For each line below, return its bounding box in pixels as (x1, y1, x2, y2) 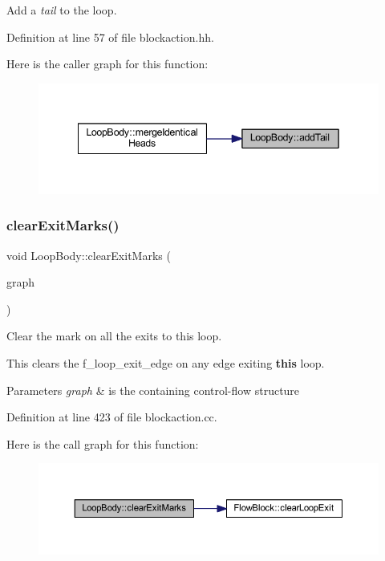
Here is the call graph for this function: (6, 435, 199, 452)
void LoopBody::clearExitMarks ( (6, 246, 171, 263)
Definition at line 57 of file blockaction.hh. (6, 28, 214, 45)
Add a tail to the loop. (6, 2, 117, 18)
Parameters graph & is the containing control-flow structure (6, 381, 300, 398)
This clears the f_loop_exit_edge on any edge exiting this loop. (6, 354, 325, 371)
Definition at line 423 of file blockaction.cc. (6, 409, 217, 425)
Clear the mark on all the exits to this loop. (6, 327, 222, 344)
